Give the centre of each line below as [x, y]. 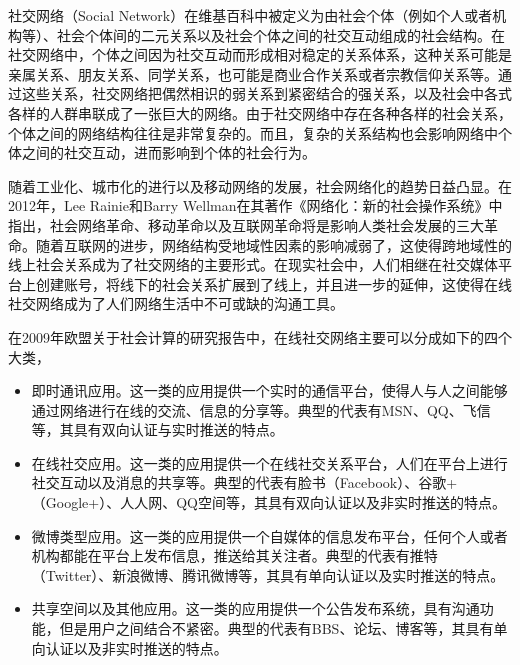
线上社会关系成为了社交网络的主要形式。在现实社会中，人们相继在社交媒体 [253, 264]
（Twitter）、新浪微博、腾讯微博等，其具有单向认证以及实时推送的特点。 [268, 574]
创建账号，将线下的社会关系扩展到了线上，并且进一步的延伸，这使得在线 [273, 283]
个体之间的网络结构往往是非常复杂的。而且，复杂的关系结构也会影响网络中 [253, 132]
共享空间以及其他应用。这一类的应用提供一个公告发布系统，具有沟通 [255, 608]
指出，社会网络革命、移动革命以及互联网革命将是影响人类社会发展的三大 [246, 224]
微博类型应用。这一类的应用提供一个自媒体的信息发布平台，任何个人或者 [269, 535]
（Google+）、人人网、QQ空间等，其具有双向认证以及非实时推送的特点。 [268, 502]
